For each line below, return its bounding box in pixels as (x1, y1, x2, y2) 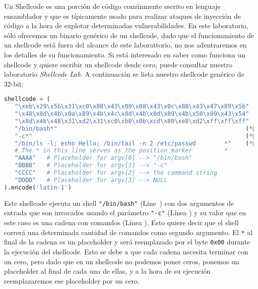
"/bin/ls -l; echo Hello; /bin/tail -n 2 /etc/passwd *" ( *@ (14, 140, 257, 147)
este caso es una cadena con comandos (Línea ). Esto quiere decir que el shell (4, 217, 239, 228)
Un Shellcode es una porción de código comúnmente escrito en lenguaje (4, 1, 221, 11)
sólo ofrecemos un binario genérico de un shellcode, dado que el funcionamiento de (4, 30, 254, 40)
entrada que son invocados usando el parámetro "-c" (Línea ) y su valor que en (4, 207, 246, 218)
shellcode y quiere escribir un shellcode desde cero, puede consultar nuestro (4, 59, 232, 69)
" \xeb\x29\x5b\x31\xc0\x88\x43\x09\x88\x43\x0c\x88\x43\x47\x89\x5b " (14, 103, 249, 110)
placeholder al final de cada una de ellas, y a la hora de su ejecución (4, 266, 211, 276)
